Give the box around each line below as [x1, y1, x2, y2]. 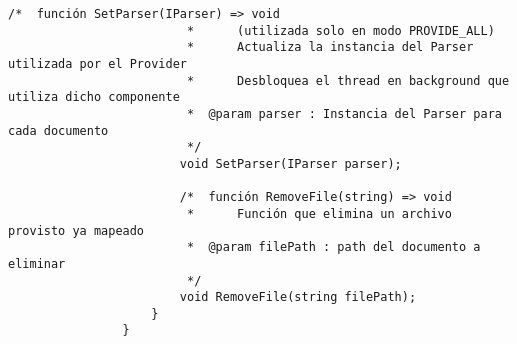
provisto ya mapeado [8, 223, 145, 238]
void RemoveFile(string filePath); [179, 290, 417, 305]
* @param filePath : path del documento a [186, 240, 481, 255]
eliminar [8, 256, 66, 271]
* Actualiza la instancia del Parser [186, 40, 474, 55]
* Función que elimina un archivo [186, 206, 452, 221]
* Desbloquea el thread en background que [186, 73, 510, 88]
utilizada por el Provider [8, 56, 187, 71]
